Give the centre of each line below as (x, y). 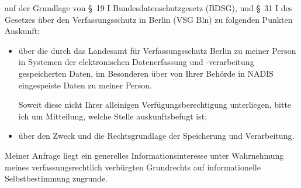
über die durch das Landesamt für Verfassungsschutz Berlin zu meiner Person (157, 50)
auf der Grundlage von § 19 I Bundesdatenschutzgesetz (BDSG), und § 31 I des (149, 8)
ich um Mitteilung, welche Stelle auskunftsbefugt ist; (113, 116)
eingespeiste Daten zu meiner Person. (85, 85)
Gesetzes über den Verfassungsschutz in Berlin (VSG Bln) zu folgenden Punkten (149, 19)
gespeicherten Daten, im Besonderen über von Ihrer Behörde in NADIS (146, 73)
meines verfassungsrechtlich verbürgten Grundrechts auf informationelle (133, 167)
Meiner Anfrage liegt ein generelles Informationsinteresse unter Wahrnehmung (144, 155)
